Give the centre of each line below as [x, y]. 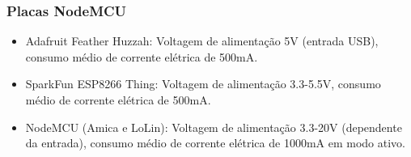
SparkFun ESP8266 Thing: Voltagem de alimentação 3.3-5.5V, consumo [203, 84]
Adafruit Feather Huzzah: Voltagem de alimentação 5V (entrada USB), [202, 41]
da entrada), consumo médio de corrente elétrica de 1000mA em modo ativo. [215, 143]
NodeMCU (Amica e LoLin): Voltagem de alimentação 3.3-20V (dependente [214, 127]
